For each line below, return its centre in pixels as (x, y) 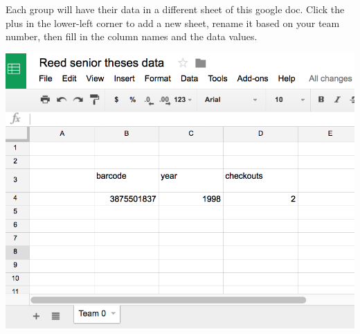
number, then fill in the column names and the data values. (132, 36)
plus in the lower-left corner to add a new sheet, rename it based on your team (173, 23)
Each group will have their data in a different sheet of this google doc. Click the (175, 9)
